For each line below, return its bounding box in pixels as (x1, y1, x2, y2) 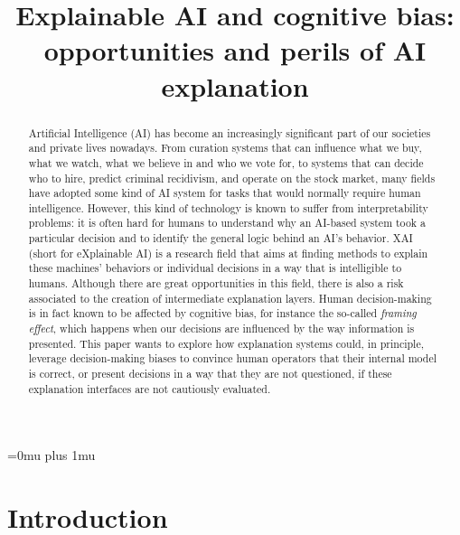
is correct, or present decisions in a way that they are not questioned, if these (28, 366, 392, 381)
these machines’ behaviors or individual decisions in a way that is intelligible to (28, 260, 402, 276)
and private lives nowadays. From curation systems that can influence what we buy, (28, 140, 422, 155)
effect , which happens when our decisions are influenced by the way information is (28, 321, 415, 336)
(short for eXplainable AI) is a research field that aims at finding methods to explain (28, 245, 428, 260)
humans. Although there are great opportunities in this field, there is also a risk (28, 276, 404, 291)
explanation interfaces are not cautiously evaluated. (28, 380, 271, 396)
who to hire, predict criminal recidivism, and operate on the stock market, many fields (28, 170, 436, 185)
